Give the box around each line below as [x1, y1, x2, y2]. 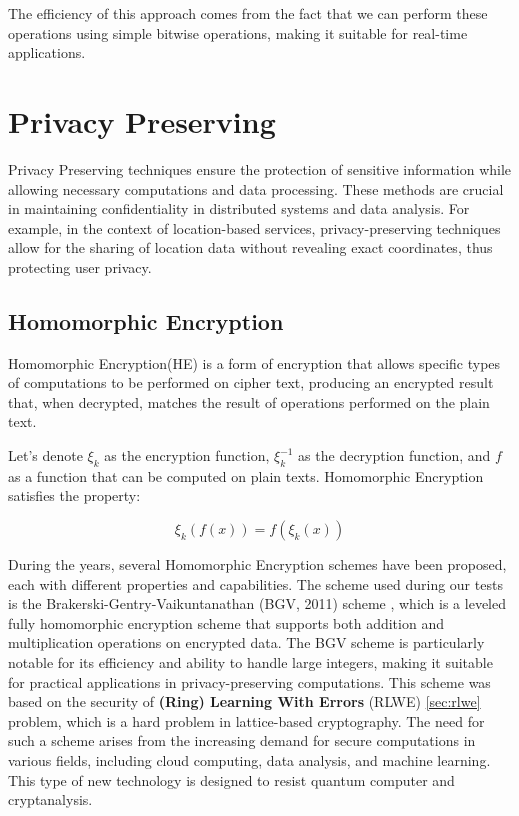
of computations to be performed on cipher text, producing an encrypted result [8, 372, 494, 393]
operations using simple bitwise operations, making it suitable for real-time [8, 22, 468, 43]
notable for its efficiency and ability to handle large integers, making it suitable [8, 652, 493, 672]
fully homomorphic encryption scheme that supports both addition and [8, 612, 444, 633]
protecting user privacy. [8, 256, 152, 277]
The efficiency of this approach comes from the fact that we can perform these [8, 3, 488, 23]
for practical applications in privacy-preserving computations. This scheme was [8, 671, 491, 692]
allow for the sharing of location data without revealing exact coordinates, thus [8, 237, 493, 258]
